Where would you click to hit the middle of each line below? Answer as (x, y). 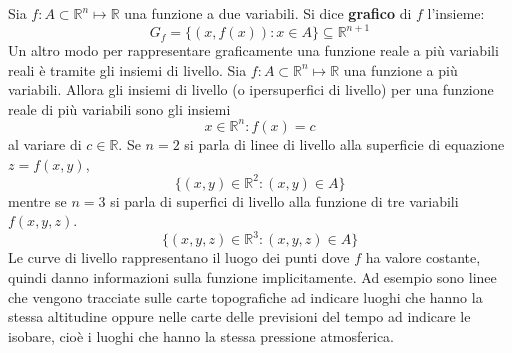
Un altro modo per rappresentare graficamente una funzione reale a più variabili (253, 50)
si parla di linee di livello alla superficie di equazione (344, 143)
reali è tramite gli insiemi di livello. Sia (127, 69)
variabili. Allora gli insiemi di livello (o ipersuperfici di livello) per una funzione (251, 89)
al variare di (45, 143)
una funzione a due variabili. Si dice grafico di (268, 13)
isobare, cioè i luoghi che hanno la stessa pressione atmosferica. (201, 335)
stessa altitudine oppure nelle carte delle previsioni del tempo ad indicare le (239, 316)
